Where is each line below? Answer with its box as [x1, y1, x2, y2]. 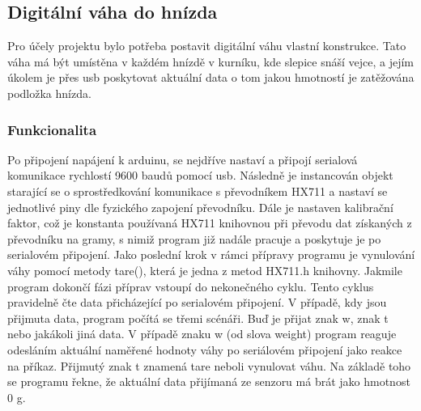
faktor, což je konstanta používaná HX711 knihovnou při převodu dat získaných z [7, 214, 412, 231]
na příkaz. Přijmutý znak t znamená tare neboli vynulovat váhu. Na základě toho [7, 357, 411, 374]
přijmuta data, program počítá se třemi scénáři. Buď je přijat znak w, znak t [7, 309, 389, 326]
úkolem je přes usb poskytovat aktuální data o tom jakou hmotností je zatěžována [7, 69, 415, 86]
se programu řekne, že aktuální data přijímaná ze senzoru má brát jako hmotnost [7, 373, 410, 390]
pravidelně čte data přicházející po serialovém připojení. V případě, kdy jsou [7, 294, 387, 311]
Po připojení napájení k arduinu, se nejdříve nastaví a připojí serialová [7, 150, 358, 167]
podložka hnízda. [7, 84, 91, 101]
